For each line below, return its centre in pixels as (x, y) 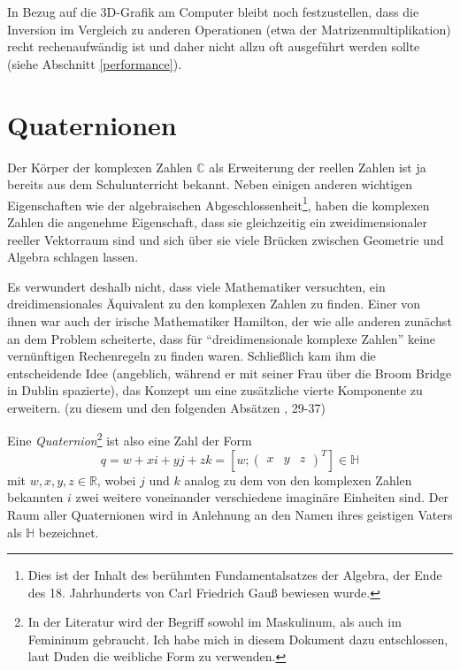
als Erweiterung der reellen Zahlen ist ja (318, 167)
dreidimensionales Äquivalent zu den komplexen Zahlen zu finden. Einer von (214, 304)
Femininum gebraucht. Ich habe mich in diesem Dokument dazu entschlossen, (238, 639)
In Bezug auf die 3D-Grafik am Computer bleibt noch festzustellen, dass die (213, 11)
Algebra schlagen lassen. (73, 257)
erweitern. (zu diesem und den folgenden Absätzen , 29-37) (166, 407)
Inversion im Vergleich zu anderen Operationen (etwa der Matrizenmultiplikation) (229, 29)
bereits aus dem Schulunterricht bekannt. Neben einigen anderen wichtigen (210, 184)
